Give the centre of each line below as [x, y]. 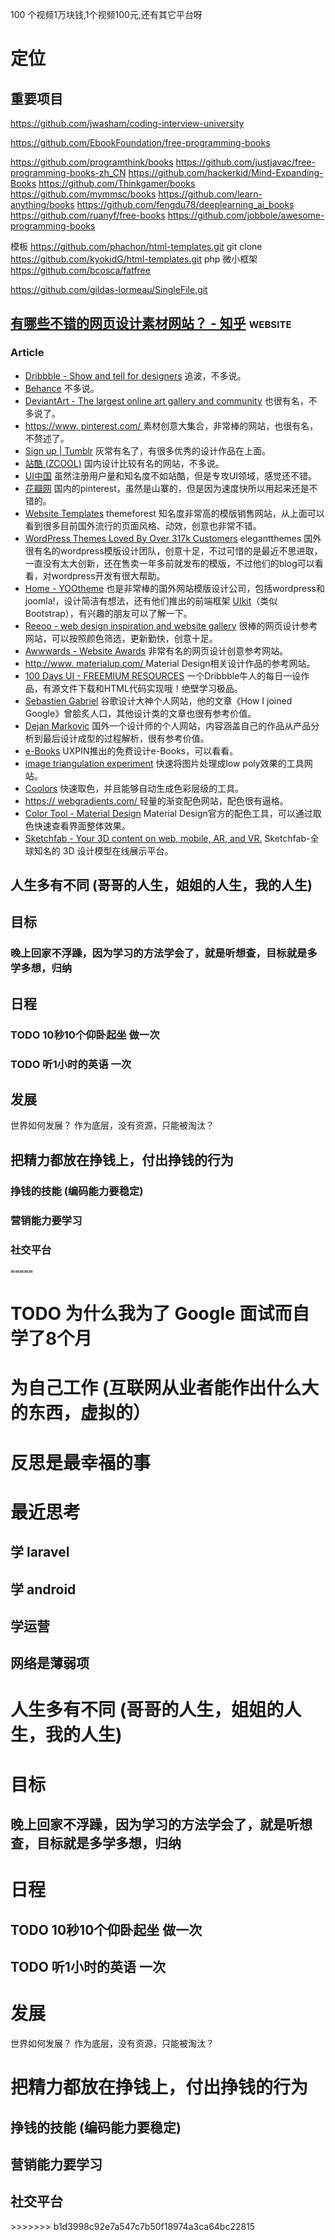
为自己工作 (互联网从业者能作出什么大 [165, 1388]
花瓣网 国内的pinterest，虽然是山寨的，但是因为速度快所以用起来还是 [167, 488]
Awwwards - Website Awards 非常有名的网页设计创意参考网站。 [156, 650]
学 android [43, 1589]
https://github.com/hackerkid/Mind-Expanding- [226, 172]
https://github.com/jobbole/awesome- [246, 215]
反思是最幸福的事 [81, 1462]
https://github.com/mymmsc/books [83, 194]
